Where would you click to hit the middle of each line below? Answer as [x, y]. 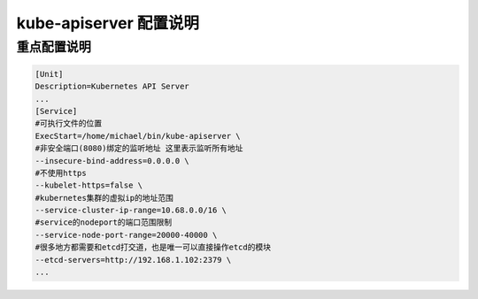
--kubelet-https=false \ [89, 185]
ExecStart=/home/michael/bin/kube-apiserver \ [138, 136]
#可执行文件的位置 [69, 123]
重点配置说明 [54, 47]
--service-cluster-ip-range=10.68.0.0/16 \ [131, 211]
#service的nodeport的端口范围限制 [104, 222]
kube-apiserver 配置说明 [108, 23]
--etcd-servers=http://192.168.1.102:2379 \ [133, 260]
